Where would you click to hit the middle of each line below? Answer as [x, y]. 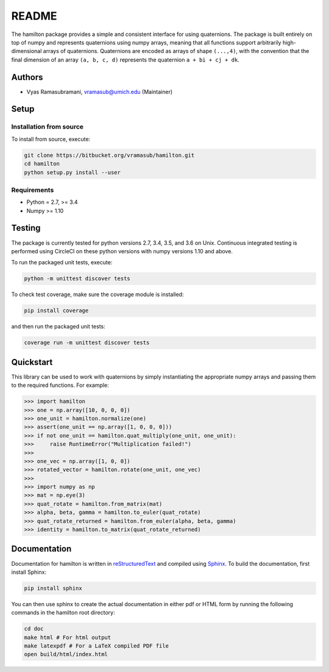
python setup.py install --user [73, 172]
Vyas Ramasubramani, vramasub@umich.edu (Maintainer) [100, 92]
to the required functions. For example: [60, 385]
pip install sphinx [53, 588]
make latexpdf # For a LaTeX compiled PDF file [96, 646]
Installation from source [48, 127]
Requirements [33, 190]
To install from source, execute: [51, 139]
